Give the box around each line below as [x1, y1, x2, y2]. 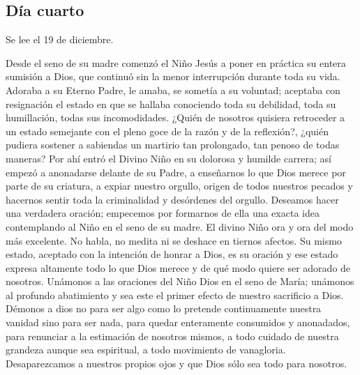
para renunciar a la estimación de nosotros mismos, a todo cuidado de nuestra [6, 328, 339, 343]
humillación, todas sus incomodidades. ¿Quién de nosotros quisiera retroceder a [6, 110, 345, 125]
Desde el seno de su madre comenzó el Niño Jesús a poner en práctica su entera [6, 55, 346, 70]
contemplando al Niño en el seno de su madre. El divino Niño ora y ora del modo [6, 219, 354, 234]
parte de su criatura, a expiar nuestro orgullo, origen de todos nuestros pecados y [6, 178, 353, 193]
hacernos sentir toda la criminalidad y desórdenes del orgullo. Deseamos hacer [6, 192, 339, 206]
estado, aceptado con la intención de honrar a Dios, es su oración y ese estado [6, 247, 338, 261]
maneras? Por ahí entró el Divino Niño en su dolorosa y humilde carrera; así [6, 151, 331, 165]
